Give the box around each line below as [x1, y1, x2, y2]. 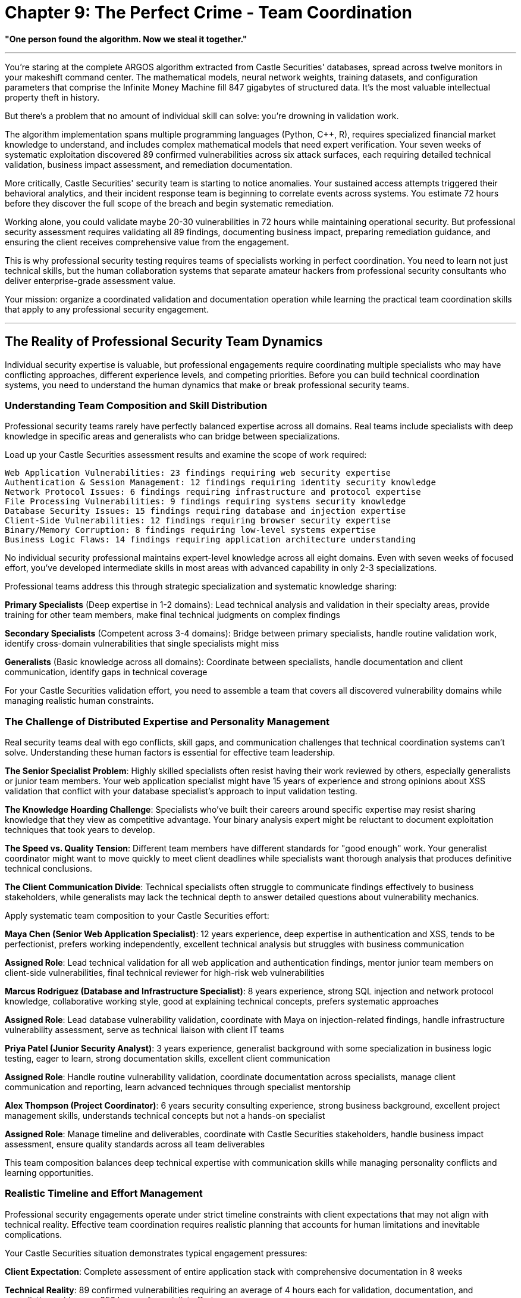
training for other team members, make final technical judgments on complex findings [5, 610, 340, 620]
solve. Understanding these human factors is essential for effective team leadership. [5, 747, 335, 758]
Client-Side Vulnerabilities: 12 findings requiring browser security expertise [5, 516, 391, 526]
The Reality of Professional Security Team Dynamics [5, 334, 323, 350]
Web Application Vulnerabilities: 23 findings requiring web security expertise [5, 468, 391, 478]
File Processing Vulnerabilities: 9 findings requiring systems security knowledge [5, 497, 406, 507]
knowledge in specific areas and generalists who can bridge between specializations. [5, 431, 340, 442]
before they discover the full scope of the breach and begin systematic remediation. [5, 198, 334, 208]
